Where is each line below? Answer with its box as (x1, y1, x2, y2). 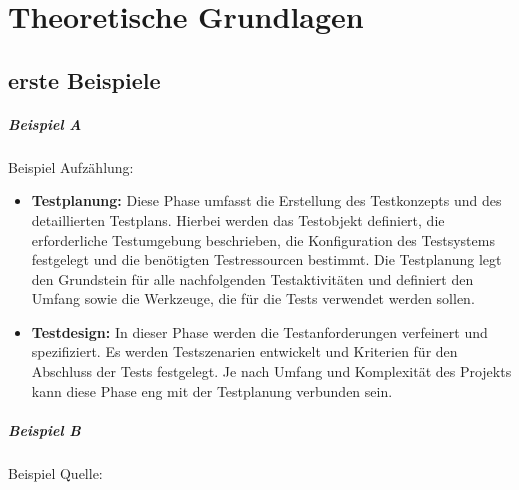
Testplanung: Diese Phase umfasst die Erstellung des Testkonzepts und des (31, 190, 502, 211)
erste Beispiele (8, 64, 161, 95)
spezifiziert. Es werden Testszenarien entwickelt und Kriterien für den (31, 341, 458, 362)
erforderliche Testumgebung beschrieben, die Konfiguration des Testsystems (31, 229, 495, 250)
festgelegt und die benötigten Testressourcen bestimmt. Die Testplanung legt (31, 249, 502, 270)
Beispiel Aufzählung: (8, 156, 134, 177)
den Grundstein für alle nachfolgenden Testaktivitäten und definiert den (31, 268, 474, 289)
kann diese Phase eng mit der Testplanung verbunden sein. (31, 380, 393, 401)
